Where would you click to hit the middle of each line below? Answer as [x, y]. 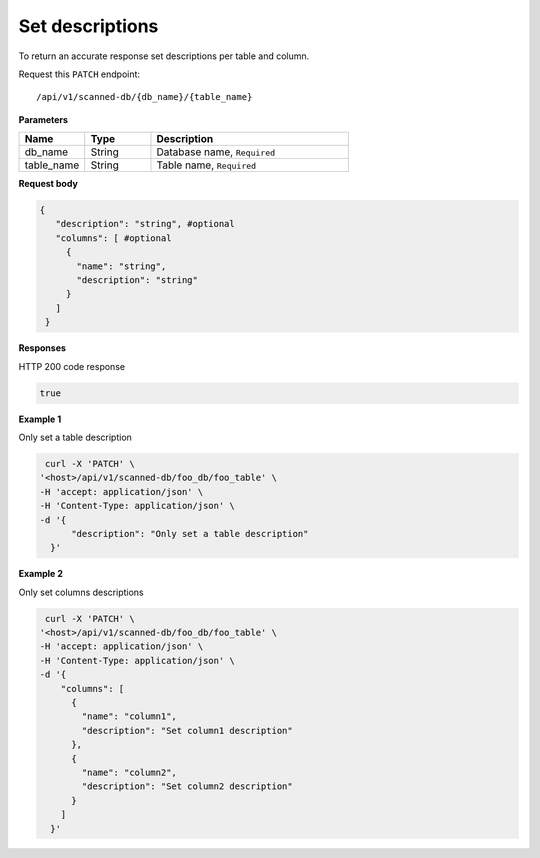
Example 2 [41, 574]
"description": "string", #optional [145, 224]
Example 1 [40, 419]
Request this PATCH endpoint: [79, 74]
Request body [48, 184]
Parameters [43, 119]
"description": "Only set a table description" [190, 533]
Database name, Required [216, 152]
